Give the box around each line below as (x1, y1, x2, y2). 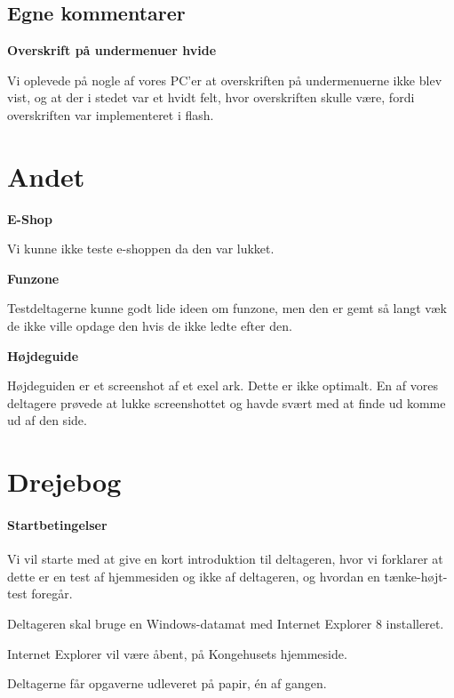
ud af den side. (7, 411, 87, 429)
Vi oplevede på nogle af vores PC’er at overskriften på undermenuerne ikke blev (7, 70, 442, 89)
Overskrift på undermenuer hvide (7, 41, 217, 60)
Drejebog (7, 463, 122, 500)
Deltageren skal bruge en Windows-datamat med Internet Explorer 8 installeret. (7, 614, 444, 632)
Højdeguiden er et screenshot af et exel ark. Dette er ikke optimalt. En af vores (7, 376, 438, 395)
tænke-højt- (384, 566, 448, 585)
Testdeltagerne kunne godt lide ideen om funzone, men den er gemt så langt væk (7, 299, 447, 317)
